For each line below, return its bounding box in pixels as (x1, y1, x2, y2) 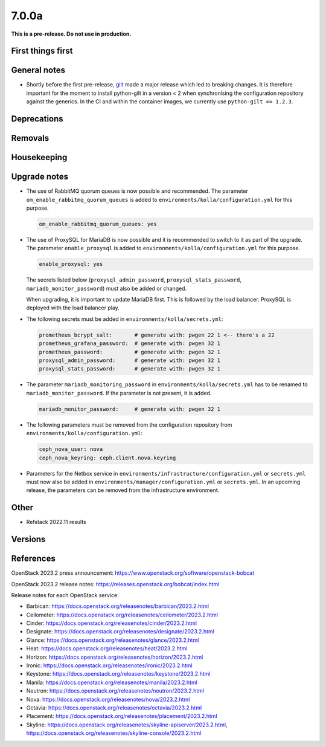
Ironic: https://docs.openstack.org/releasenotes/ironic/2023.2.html (26, 662, 193, 669)
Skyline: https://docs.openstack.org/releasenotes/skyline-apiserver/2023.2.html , (26, 721, 228, 728)
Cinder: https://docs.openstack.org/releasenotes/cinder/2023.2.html (26, 619, 197, 627)
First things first (11, 46, 73, 56)
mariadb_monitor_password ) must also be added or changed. (26, 285, 187, 292)
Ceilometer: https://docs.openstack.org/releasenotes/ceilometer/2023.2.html (26, 611, 219, 618)
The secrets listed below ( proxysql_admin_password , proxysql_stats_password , (26, 276, 241, 283)
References (11, 554, 56, 564)
